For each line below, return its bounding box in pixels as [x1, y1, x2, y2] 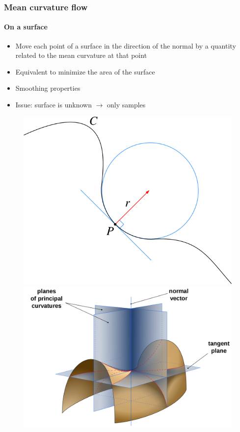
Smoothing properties [15, 83, 80, 93]
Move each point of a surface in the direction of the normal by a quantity [15, 40, 236, 51]
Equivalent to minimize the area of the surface [15, 66, 155, 76]
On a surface [4, 22, 48, 32]
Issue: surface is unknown [15, 100, 92, 110]
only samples [107, 100, 146, 110]
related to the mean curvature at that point [15, 50, 147, 60]
